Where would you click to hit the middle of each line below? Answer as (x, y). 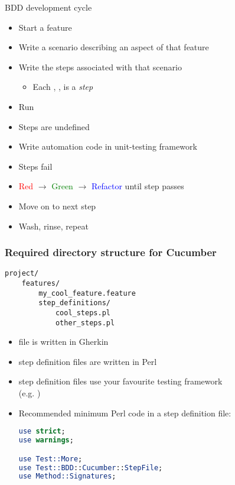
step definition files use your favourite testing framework (120, 381)
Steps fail (35, 166)
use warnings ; (46, 440)
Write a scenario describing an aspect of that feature (114, 47)
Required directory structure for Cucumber (111, 252)
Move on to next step (57, 206)
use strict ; (42, 431)
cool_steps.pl (83, 313)
